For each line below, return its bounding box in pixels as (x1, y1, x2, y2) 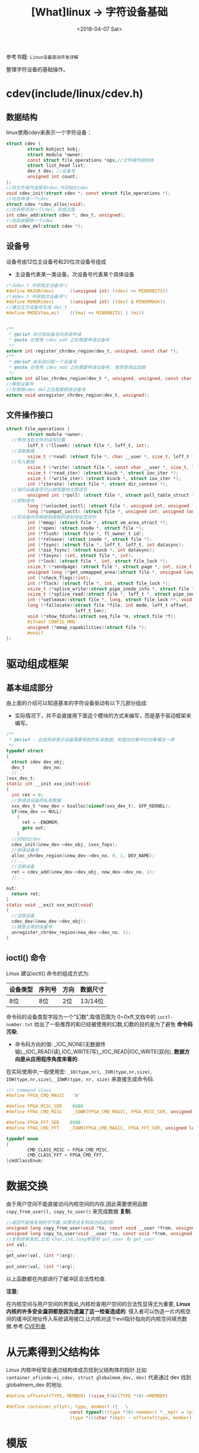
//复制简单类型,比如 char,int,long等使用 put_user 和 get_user (6, 1236, 155, 1242)
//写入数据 (11, 459, 35, 465)
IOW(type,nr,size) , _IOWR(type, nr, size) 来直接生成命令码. (6, 1075, 155, 1082)
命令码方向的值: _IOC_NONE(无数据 (14, 1040, 101, 1048)
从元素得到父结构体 (6, 1346, 100, 1359)
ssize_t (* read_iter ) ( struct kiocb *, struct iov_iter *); (27, 470, 179, 476)
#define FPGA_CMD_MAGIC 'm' (6, 1093, 81, 1098)
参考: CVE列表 (12, 1323, 46, 1330)
